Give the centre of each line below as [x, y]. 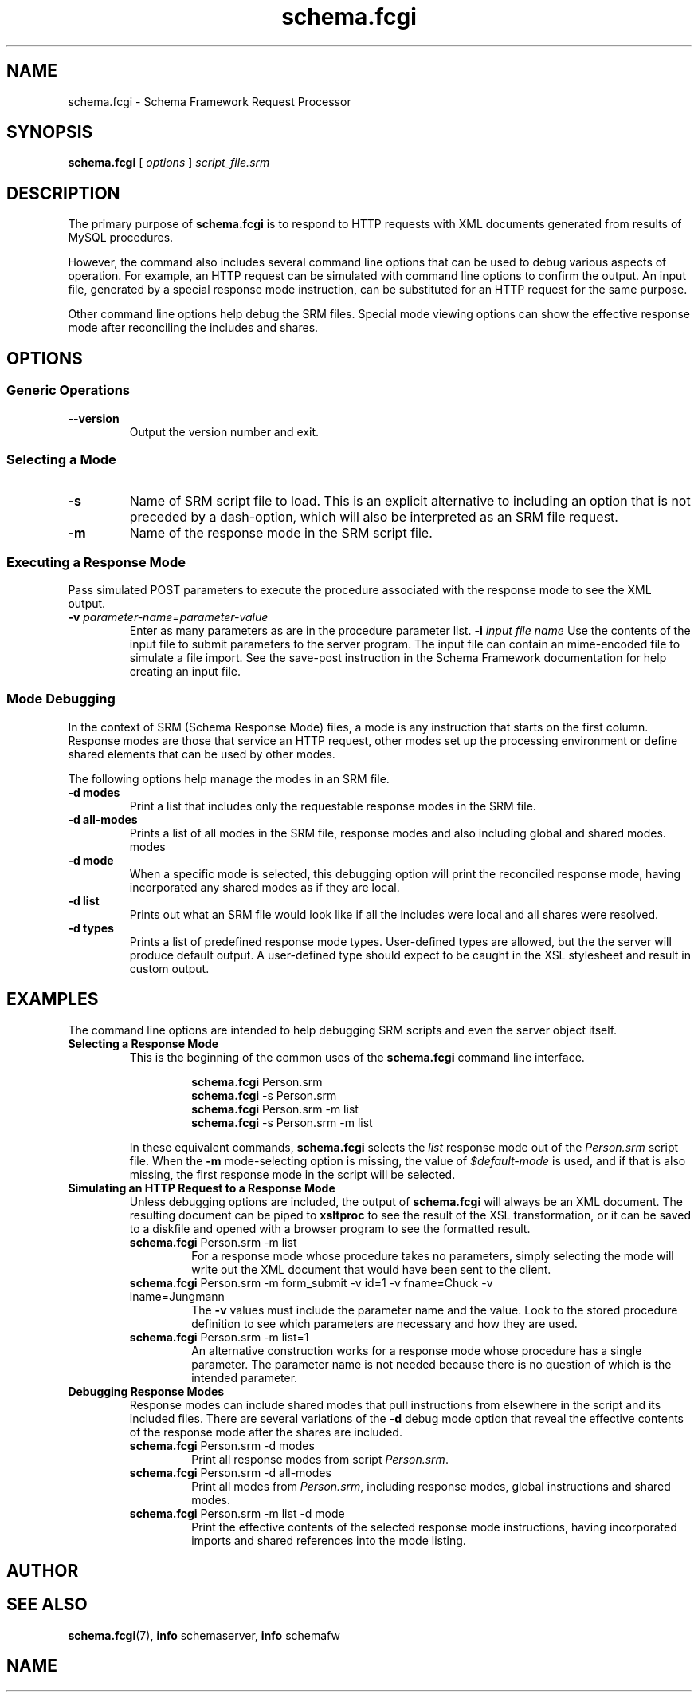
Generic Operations [69, 390]
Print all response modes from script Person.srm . [320, 1459]
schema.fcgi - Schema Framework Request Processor [210, 101]
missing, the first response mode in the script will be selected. [292, 1174]
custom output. [169, 968]
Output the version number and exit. [224, 431]
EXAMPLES [53, 999]
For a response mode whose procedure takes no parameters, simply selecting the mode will [433, 1255]
